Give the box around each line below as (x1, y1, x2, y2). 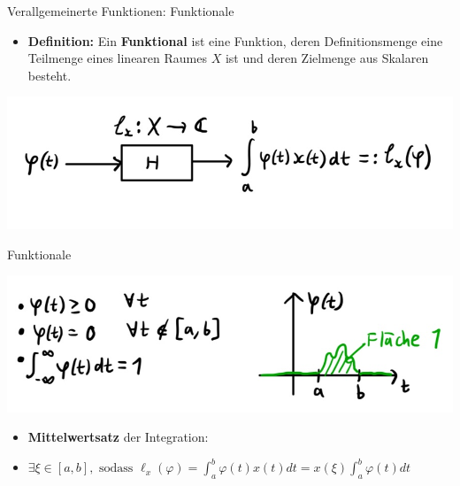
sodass (99, 462, 134, 475)
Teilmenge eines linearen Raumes (27, 49, 207, 67)
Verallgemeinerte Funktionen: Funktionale (7, 2, 234, 19)
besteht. (27, 66, 72, 84)
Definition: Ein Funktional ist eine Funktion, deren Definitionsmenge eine (27, 31, 443, 50)
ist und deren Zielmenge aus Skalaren (225, 49, 429, 67)
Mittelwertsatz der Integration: (27, 428, 209, 446)
